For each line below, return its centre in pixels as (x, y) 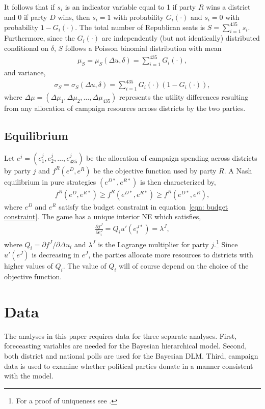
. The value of (85, 266)
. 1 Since (226, 243)
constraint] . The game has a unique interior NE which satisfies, (103, 216)
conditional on (26, 48)
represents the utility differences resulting (184, 96)
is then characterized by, (178, 181)
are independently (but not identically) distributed (181, 38)
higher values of (29, 266)
